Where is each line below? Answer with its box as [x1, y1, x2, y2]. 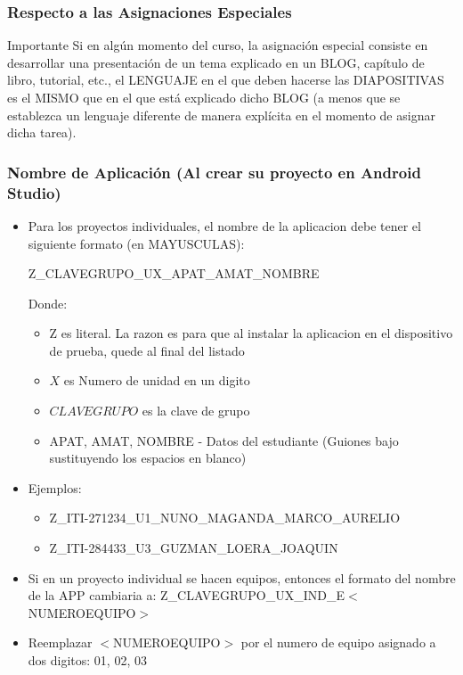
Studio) [7, 181, 61, 203]
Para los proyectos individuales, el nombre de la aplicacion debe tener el [28, 216, 421, 235]
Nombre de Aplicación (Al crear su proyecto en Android [7, 161, 421, 183]
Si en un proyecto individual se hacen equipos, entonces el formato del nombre [28, 568, 456, 587]
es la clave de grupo [142, 401, 250, 420]
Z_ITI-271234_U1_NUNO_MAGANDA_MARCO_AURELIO [49, 508, 401, 527]
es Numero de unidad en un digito [63, 371, 250, 390]
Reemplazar [28, 633, 93, 652]
